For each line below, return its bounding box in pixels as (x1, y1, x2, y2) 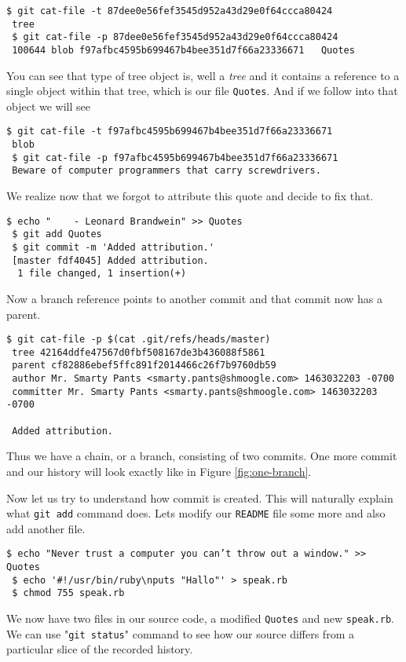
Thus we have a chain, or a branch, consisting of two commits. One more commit (6, 448, 397, 464)
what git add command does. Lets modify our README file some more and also (6, 505, 386, 521)
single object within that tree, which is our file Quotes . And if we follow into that (6, 82, 398, 99)
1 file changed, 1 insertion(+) (17, 268, 187, 280)
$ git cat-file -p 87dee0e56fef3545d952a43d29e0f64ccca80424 (12, 31, 338, 43)
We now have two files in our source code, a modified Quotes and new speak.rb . (6, 610, 395, 627)
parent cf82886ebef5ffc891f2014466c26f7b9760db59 (12, 360, 276, 371)
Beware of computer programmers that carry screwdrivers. (12, 165, 321, 177)
